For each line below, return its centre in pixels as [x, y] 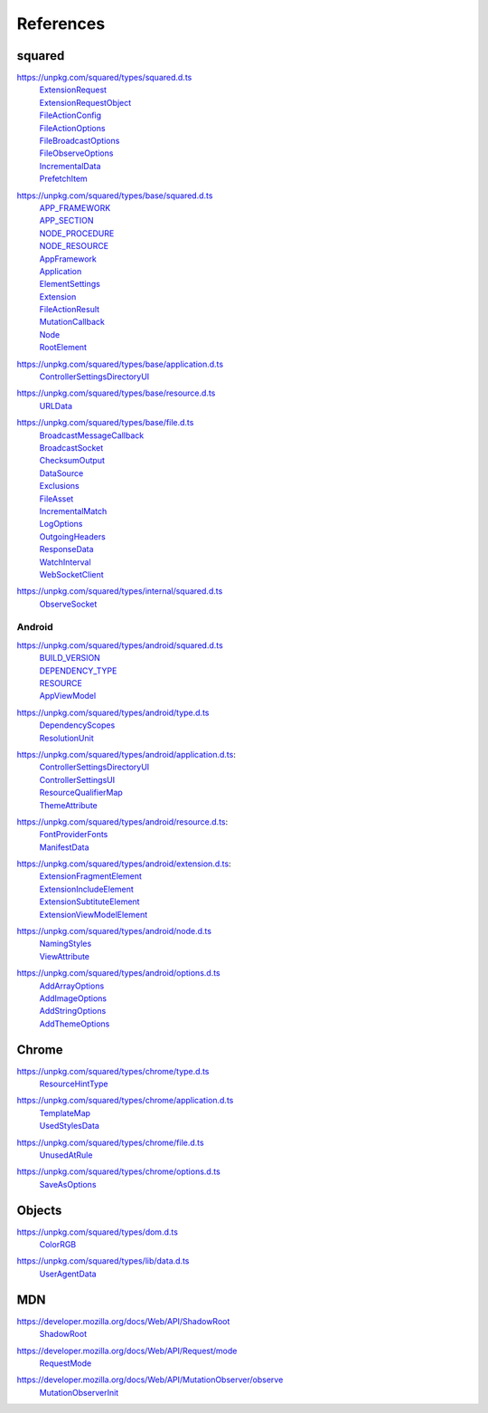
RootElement [63, 348]
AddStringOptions [73, 1011]
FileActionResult [69, 310]
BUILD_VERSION [70, 658]
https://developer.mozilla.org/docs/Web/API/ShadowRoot [123, 1321]
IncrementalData [70, 166]
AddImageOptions [73, 998]
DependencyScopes [77, 725]
